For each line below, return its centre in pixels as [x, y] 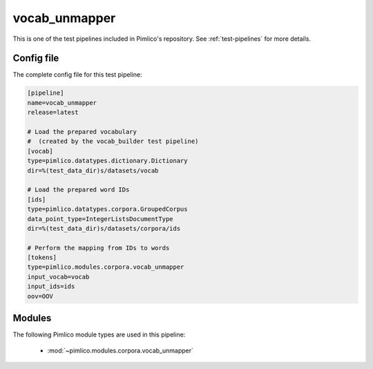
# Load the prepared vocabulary [82, 132]
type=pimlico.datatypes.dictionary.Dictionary [107, 161]
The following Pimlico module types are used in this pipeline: [99, 334]
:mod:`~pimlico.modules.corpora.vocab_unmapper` [120, 350]
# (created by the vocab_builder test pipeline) [113, 141]
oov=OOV [40, 296]
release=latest [53, 113]
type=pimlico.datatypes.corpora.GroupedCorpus [107, 209]
